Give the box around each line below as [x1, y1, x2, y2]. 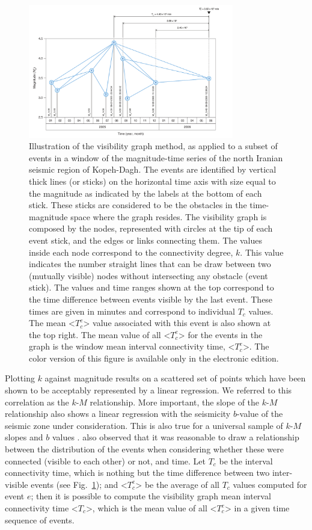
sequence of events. [5, 513, 75, 526]
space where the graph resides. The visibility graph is [70, 210, 267, 223]
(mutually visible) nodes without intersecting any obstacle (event [29, 269, 268, 282]
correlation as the [5, 395, 69, 408]
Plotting [5, 372, 35, 384]
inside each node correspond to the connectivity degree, [29, 245, 233, 258]
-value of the [236, 407, 283, 420]
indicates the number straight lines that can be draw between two [29, 257, 271, 270]
